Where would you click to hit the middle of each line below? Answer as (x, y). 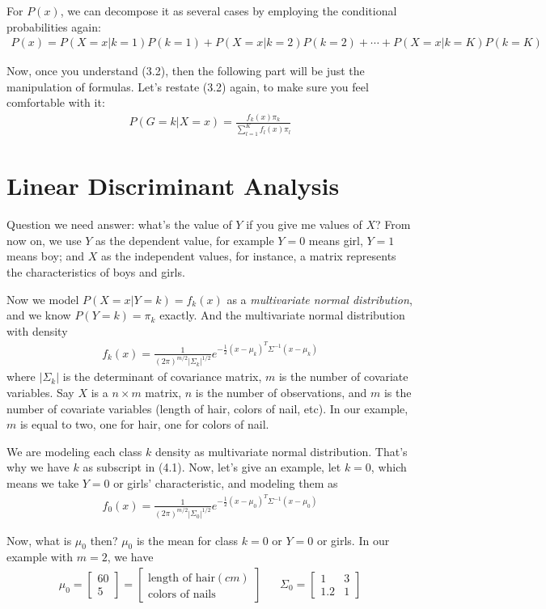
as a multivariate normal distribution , (320, 299)
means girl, (336, 240)
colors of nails (182, 594)
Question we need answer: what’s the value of (119, 224)
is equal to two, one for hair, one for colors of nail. (144, 424)
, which (389, 467)
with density (37, 330)
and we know (39, 315)
